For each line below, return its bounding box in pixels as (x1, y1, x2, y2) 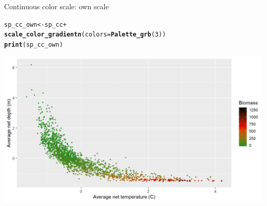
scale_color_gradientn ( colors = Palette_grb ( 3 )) (4, 31, 166, 39)
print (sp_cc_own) (4, 41, 63, 48)
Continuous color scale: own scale (4, 1, 109, 11)
